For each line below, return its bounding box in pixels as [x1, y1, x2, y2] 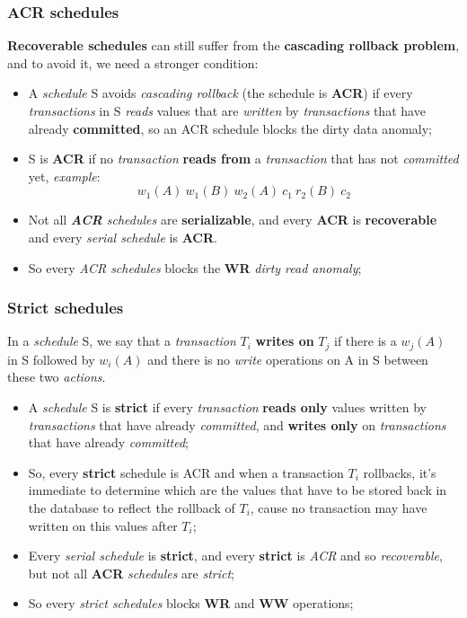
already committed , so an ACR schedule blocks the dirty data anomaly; [28, 119, 432, 137]
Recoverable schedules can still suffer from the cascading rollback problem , [7, 36, 460, 55]
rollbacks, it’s [363, 463, 436, 481]
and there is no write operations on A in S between [147, 349, 428, 368]
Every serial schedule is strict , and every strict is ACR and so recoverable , [28, 546, 443, 565]
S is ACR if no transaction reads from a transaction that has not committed [28, 149, 459, 168]
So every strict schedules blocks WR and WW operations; [28, 594, 354, 613]
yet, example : [28, 166, 101, 185]
